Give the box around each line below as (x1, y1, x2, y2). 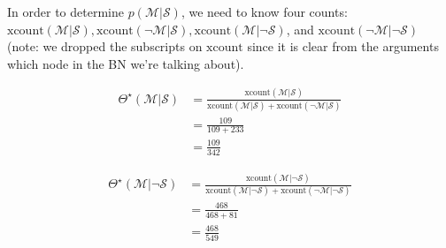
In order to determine (7, 3, 124, 20)
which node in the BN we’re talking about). (7, 54, 244, 72)
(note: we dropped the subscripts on (7, 37, 203, 56)
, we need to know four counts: (181, 3, 348, 20)
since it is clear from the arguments (247, 37, 439, 56)
